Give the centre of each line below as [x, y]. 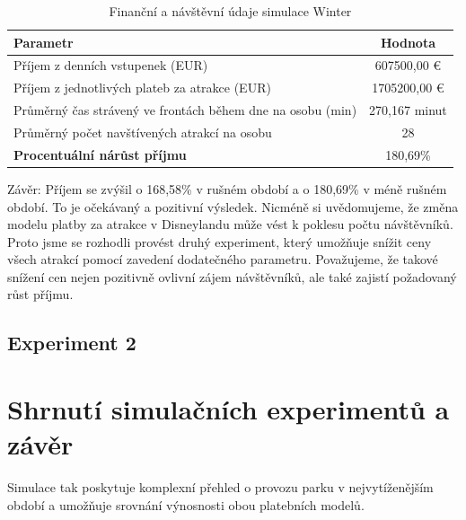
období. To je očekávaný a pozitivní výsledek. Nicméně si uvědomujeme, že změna [233, 206]
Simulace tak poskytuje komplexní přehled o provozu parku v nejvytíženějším [220, 487]
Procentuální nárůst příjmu [100, 154]
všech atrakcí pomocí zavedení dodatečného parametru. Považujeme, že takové [223, 259]
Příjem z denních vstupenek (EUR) [111, 65]
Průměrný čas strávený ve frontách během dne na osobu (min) [185, 110]
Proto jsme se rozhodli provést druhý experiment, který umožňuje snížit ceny [220, 241]
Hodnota [408, 42]
